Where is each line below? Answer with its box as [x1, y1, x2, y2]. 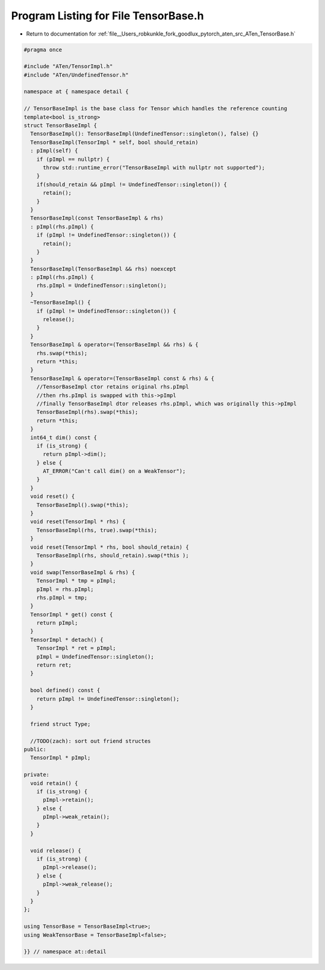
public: [23, 746, 46, 753]
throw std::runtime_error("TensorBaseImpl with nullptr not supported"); [43, 164, 265, 171]
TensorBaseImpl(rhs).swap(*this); [36, 408, 138, 416]
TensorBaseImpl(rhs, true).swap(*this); [36, 527, 158, 533]
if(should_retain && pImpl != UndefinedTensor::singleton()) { [36, 181, 227, 188]
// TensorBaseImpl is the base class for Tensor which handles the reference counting [23, 105, 288, 112]
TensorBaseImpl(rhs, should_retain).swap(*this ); [36, 552, 189, 559]
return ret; [36, 662, 72, 669]
